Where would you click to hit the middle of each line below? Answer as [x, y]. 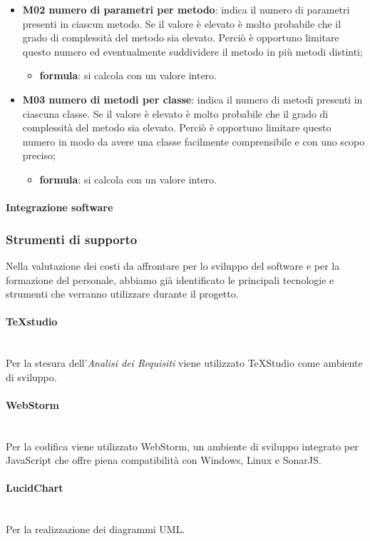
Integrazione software [60, 207]
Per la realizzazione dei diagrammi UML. [96, 529]
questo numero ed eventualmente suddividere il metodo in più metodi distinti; [192, 51]
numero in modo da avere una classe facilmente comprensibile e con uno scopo [194, 141]
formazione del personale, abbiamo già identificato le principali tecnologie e [170, 279]
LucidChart [35, 488]
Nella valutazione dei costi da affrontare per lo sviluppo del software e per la [173, 265]
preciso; [39, 155]
